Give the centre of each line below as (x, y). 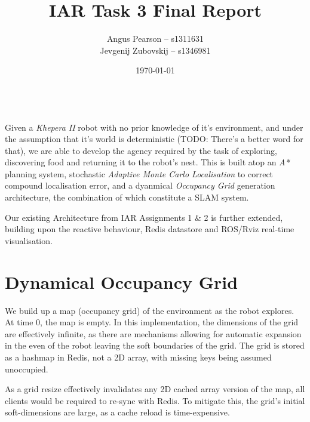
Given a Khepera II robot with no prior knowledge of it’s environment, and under (154, 127)
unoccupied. (27, 369)
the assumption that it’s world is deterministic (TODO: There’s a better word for (154, 139)
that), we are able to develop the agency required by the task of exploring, (141, 150)
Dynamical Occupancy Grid (122, 281)
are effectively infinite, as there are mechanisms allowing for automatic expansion (153, 333)
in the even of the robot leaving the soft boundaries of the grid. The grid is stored (155, 345)
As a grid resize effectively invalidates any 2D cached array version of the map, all (155, 389)
